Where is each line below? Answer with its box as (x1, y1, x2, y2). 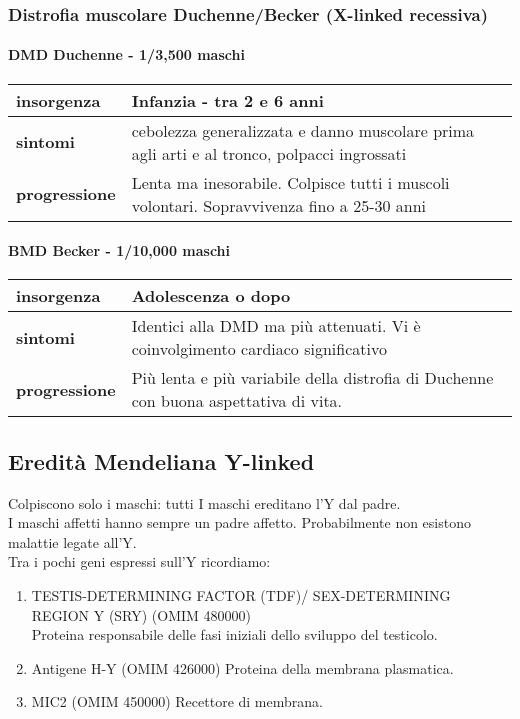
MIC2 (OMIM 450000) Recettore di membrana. (31, 691, 323, 712)
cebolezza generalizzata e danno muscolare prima (131, 118, 475, 142)
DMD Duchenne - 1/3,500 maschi (8, 44, 245, 65)
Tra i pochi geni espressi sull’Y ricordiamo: (8, 551, 271, 572)
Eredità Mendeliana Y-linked (8, 445, 315, 476)
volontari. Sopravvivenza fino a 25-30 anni (131, 193, 427, 217)
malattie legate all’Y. (8, 531, 137, 552)
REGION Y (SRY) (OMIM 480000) (31, 604, 252, 625)
